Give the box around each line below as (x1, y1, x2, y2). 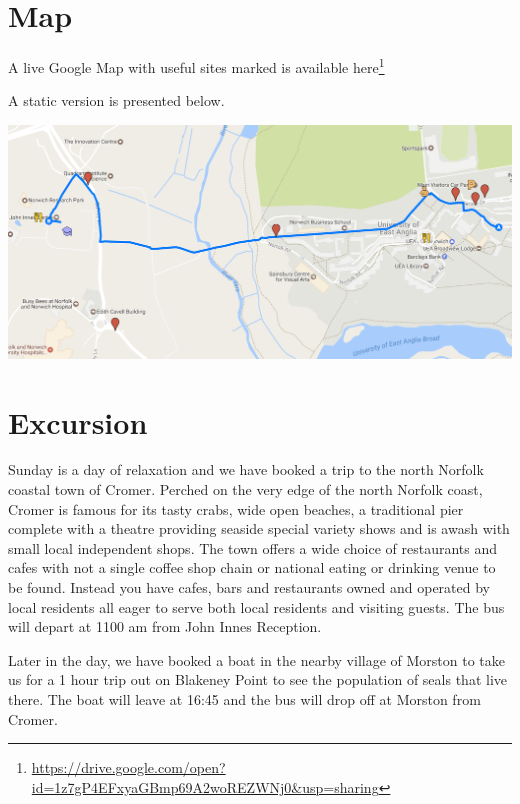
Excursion (8, 401, 148, 442)
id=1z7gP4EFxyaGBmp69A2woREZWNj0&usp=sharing (31, 776, 379, 797)
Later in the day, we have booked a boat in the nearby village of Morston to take (8, 649, 505, 670)
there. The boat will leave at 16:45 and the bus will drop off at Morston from (8, 689, 481, 709)
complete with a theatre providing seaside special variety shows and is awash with (8, 518, 510, 539)
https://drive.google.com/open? (31, 757, 226, 778)
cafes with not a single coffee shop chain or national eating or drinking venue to (8, 557, 496, 578)
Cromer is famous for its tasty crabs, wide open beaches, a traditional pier (8, 498, 464, 519)
